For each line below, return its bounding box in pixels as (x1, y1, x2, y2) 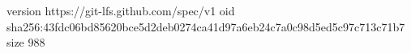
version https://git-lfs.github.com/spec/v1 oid (6, 2, 235, 18)
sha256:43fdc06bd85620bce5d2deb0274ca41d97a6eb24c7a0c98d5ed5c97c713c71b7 (6, 18, 405, 35)
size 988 (6, 34, 45, 51)
